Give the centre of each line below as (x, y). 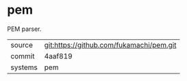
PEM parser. (24, 29)
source (22, 45)
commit (23, 56)
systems (24, 67)
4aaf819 (59, 56)
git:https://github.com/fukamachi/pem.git (110, 45)
